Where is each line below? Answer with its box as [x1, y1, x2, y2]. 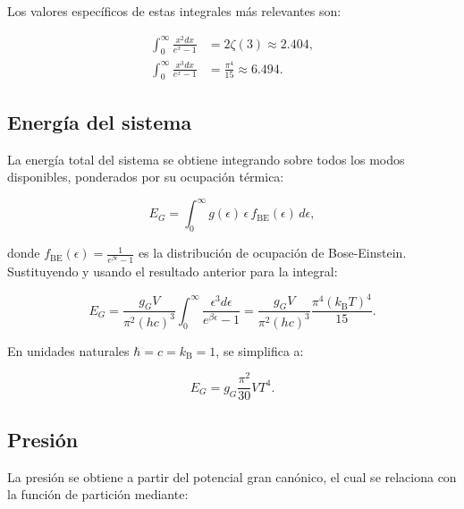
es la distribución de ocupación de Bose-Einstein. [138, 243, 407, 262]
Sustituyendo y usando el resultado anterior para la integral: [7, 262, 338, 281]
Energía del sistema [7, 107, 192, 135]
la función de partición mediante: [7, 485, 189, 504]
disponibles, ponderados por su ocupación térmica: [7, 167, 284, 186]
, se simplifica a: [215, 341, 304, 360]
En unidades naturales [7, 341, 130, 360]
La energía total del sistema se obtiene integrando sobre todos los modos [7, 149, 405, 168]
